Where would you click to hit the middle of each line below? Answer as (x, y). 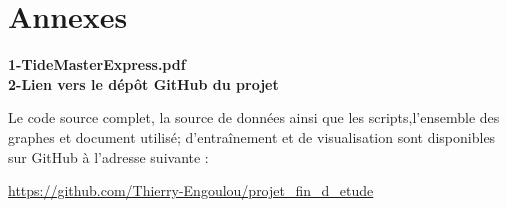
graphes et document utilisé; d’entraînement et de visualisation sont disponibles (252, 136)
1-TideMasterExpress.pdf (97, 64)
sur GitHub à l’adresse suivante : (108, 156)
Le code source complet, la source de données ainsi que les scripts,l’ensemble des (254, 117)
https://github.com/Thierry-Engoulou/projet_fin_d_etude (191, 190)
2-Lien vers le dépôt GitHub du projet (143, 83)
